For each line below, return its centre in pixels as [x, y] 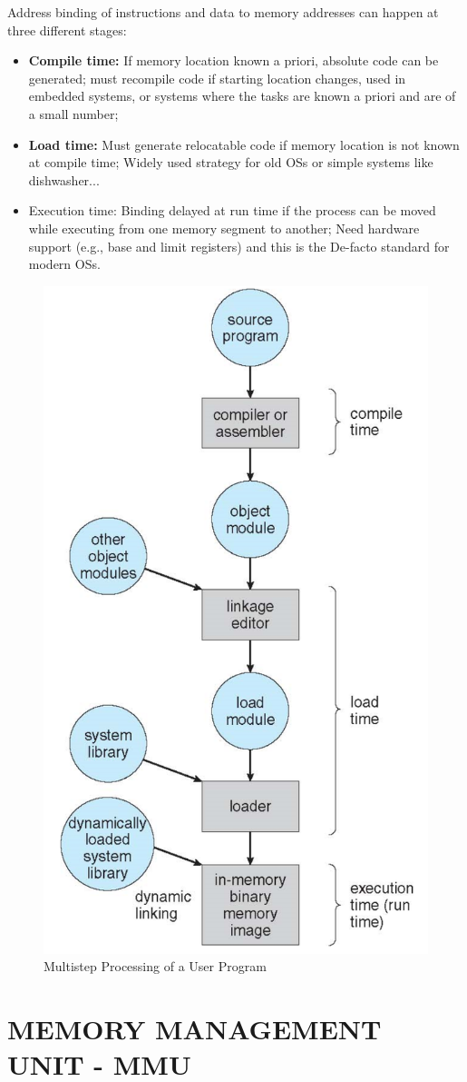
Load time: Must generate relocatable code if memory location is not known [244, 144]
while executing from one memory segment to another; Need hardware [224, 228]
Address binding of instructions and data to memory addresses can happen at [223, 12]
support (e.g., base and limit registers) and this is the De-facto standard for [239, 246]
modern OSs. [64, 264]
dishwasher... [64, 179]
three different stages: [67, 30]
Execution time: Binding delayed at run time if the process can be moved [232, 210]
